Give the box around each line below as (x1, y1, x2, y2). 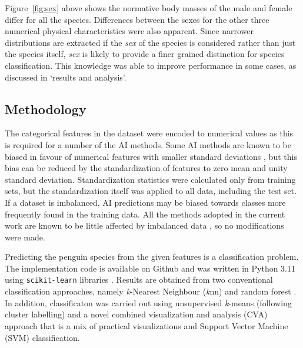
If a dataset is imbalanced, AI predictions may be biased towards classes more (5, 196, 286, 208)
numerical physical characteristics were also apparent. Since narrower (5, 25, 254, 37)
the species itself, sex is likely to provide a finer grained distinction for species (5, 48, 285, 60)
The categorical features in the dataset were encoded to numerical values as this (5, 127, 294, 139)
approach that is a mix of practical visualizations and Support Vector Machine (5, 319, 288, 332)
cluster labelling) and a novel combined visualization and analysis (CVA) (5, 308, 268, 320)
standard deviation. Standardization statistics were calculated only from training (5, 173, 296, 185)
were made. (5, 230, 45, 243)
